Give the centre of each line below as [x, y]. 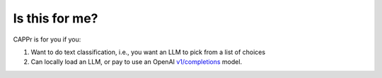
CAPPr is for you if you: [47, 39]
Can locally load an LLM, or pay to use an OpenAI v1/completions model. [137, 62]
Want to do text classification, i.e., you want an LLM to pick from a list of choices [148, 52]
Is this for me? [56, 18]
